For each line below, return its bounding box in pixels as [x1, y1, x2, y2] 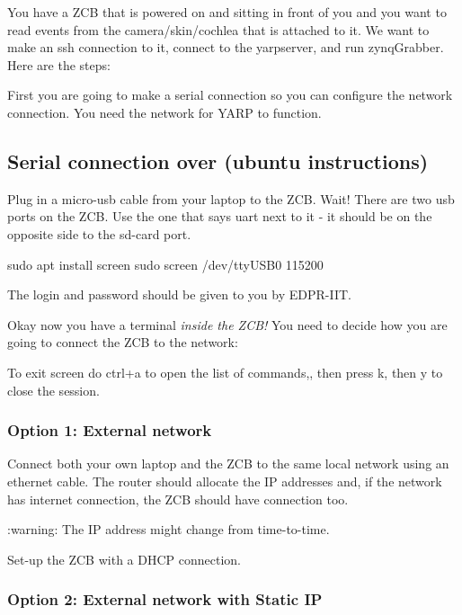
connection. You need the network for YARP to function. [7, 102, 322, 121]
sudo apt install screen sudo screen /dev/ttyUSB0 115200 [7, 254, 324, 273]
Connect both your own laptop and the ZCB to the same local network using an [7, 454, 449, 473]
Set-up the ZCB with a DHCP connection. [7, 549, 241, 568]
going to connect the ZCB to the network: [7, 333, 238, 352]
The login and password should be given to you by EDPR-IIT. [7, 285, 351, 304]
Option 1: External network [7, 419, 212, 441]
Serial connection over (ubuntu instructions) [7, 147, 429, 174]
